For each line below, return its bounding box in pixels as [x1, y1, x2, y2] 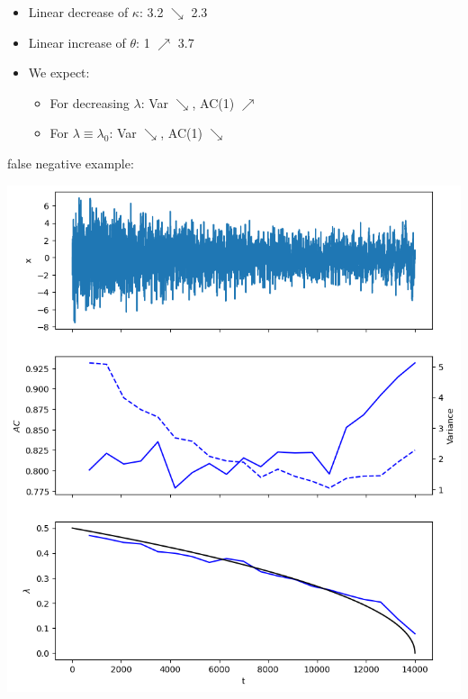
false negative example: [7, 153, 134, 172]
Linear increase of [28, 32, 126, 51]
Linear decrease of [28, 3, 129, 21]
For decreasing [49, 93, 130, 112]
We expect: [28, 63, 90, 82]
